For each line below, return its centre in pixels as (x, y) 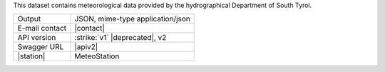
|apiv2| (86, 47)
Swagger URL (41, 47)
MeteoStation (97, 56)
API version (37, 38)
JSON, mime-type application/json (132, 19)
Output (29, 19)
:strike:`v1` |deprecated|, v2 (120, 38)
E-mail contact (42, 29)
